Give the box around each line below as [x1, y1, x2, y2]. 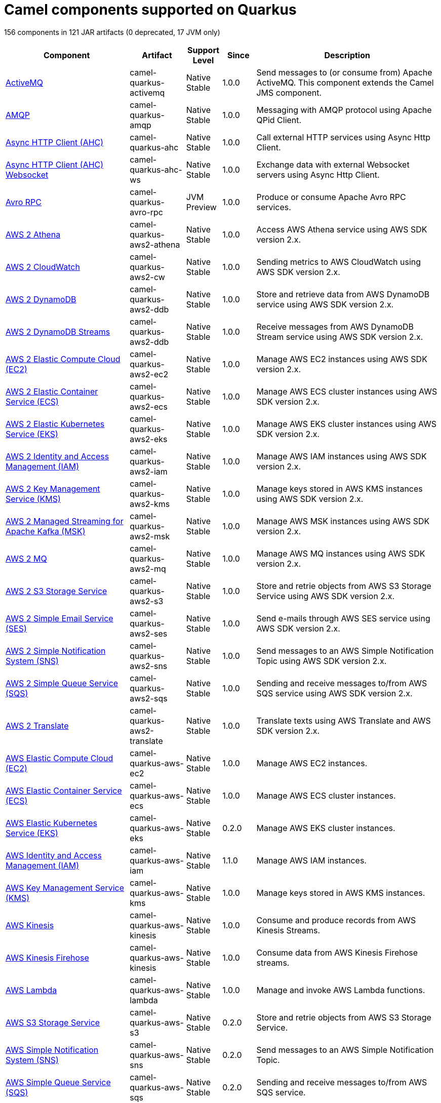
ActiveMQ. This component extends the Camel [256, 77, 434, 88]
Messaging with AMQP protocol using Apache [256, 104, 432, 115]
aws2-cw [130, 271, 165, 282]
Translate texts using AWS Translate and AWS [256, 715, 431, 726]
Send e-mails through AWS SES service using [256, 613, 430, 623]
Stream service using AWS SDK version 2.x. [256, 331, 423, 342]
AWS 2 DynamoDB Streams [6, 326, 110, 337]
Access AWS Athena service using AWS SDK [256, 224, 427, 234]
